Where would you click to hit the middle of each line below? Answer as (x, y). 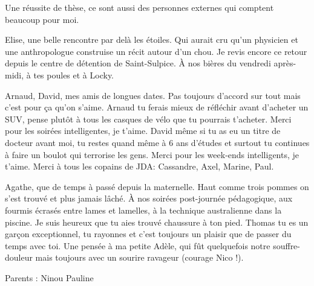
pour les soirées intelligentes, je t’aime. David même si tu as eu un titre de (143, 131)
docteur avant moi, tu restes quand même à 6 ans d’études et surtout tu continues (157, 142)
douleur (19, 257)
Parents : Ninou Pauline (49, 277)
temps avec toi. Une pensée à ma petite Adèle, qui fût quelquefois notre (138, 245)
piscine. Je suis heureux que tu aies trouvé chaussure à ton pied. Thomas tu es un (157, 222)
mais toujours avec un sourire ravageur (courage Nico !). (139, 257)
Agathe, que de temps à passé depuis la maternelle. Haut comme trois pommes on (157, 186)
